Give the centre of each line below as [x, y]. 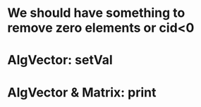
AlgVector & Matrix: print [82, 92]
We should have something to [96, 13]
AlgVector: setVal [60, 60]
